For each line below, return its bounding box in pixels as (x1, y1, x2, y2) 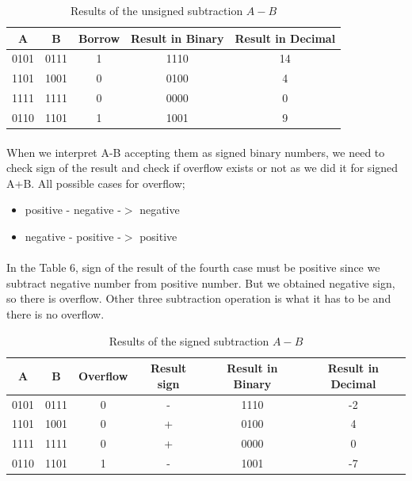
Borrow (78, 29, 120, 46)
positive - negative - (25, 201, 121, 218)
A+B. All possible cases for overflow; (6, 174, 185, 191)
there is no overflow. (6, 306, 105, 322)
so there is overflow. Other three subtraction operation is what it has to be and (6, 290, 391, 307)
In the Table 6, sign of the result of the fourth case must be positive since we (6, 259, 380, 276)
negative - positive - (25, 228, 121, 245)
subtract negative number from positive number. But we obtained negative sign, (6, 274, 395, 291)
